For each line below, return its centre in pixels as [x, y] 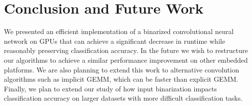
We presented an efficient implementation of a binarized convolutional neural [119, 31]
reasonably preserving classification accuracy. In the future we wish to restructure [126, 50]
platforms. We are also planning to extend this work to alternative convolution [122, 69]
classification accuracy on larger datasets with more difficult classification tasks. [123, 98]
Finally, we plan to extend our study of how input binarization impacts [111, 88]
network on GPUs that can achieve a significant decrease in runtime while [115, 41]
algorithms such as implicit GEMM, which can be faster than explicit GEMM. [121, 79]
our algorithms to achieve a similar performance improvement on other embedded [126, 60]
